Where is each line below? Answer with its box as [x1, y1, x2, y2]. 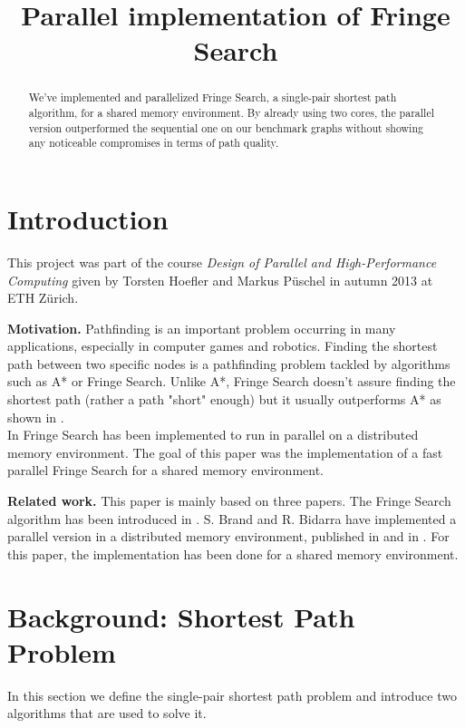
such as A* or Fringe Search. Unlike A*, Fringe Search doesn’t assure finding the [7, 372, 456, 391]
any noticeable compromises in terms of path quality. [28, 135, 279, 150]
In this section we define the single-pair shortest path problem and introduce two [7, 685, 457, 704]
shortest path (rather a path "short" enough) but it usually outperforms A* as [7, 390, 441, 409]
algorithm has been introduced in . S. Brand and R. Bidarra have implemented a [7, 509, 457, 528]
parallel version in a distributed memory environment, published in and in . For [7, 527, 450, 546]
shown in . [7, 407, 64, 426]
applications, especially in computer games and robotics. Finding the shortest [7, 336, 438, 355]
